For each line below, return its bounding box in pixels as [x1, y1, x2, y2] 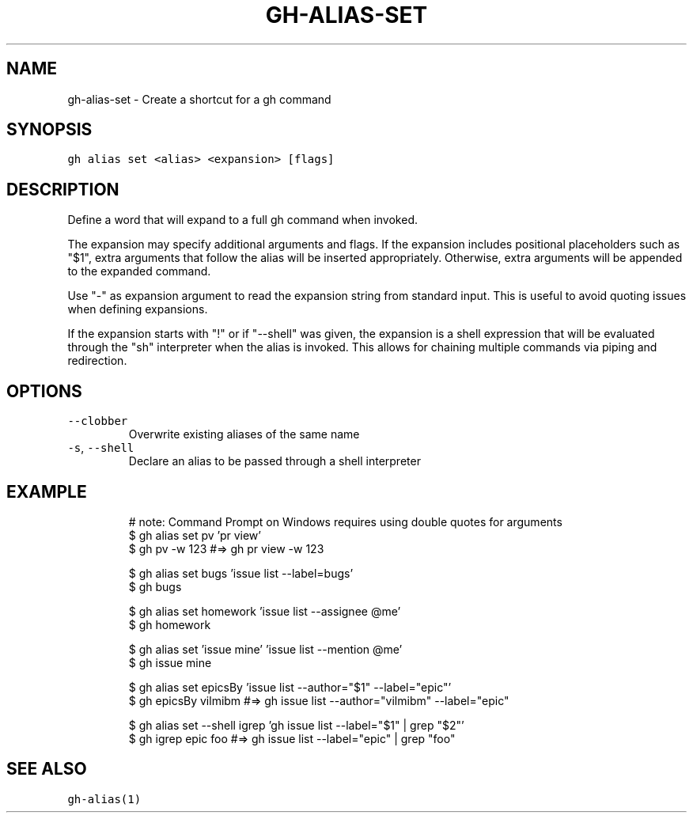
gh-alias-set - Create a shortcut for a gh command [67, 92, 331, 106]
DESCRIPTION [6, 179, 119, 199]
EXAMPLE [6, 481, 87, 502]
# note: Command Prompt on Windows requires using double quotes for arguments [128, 514, 562, 529]
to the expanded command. [67, 264, 211, 279]
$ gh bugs [128, 579, 182, 593]
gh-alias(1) [67, 792, 142, 806]
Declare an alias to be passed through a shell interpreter [128, 454, 421, 468]
